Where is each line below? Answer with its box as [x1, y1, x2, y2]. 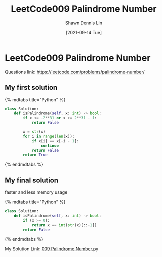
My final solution [5, 176, 59, 184]
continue [40, 143, 59, 148]
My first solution [5, 83, 58, 92]
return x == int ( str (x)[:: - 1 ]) [31, 222, 97, 228]
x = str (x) [23, 129, 46, 134]
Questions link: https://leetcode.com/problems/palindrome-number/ [5, 69, 145, 75]
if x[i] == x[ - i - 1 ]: [31, 138, 79, 143]
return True [23, 152, 48, 158]
